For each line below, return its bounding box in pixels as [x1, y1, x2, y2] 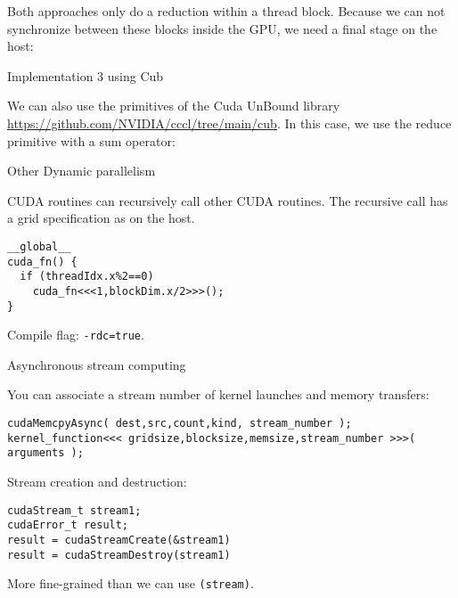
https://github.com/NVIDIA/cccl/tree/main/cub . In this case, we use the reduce [7, 113, 452, 132]
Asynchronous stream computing [7, 355, 186, 373]
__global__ [7, 240, 71, 253]
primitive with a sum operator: [7, 131, 176, 150]
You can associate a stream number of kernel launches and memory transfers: [7, 385, 429, 404]
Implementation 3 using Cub [7, 66, 164, 85]
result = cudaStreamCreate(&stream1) [7, 533, 231, 546]
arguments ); [7, 446, 84, 460]
